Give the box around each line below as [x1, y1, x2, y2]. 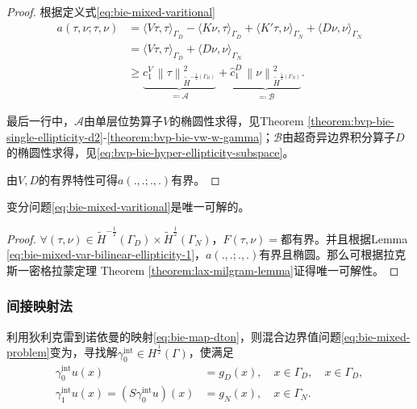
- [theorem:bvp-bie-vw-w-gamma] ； [102, 128, 274, 145]
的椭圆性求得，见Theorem [169, 112, 304, 129]
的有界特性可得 [39, 171, 118, 188]
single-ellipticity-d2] [6, 128, 103, 145]
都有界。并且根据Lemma [280, 230, 408, 247]
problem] [6, 344, 50, 361]
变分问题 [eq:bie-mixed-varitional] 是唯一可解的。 [6, 198, 250, 215]
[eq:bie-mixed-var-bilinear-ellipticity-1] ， [6, 246, 206, 263]
